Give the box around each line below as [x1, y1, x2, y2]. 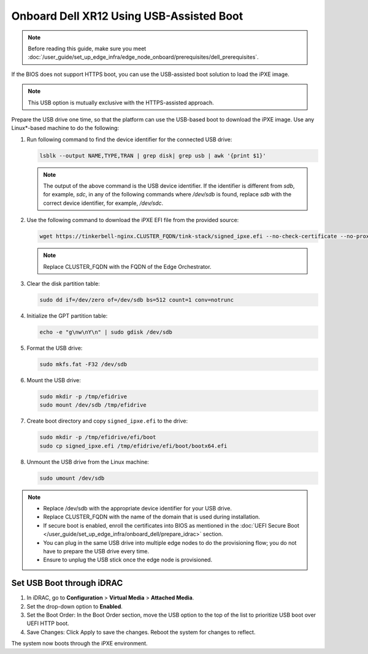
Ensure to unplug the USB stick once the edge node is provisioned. [43, 556, 213, 564]
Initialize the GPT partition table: [26, 312, 108, 319]
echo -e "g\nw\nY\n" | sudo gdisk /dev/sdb [39, 328, 173, 336]
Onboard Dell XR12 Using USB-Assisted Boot [11, 9, 243, 23]
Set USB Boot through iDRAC [11, 578, 123, 588]
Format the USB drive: [26, 344, 83, 352]
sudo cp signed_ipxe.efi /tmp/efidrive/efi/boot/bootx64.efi [39, 442, 228, 449]
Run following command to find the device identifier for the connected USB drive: [26, 136, 232, 143]
